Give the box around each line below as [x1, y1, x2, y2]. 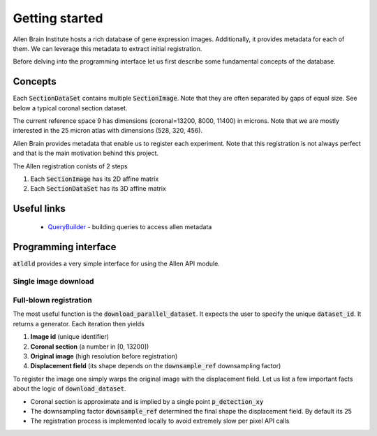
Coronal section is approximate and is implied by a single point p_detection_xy [30, 397, 264, 405]
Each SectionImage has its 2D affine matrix [30, 175, 159, 183]
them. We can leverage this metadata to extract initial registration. [13, 44, 202, 52]
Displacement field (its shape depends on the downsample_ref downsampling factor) [30, 362, 281, 370]
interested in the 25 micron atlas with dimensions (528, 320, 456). [13, 126, 202, 135]
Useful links [13, 203, 66, 215]
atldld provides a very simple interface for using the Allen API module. [13, 259, 220, 268]
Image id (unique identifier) [30, 333, 110, 341]
